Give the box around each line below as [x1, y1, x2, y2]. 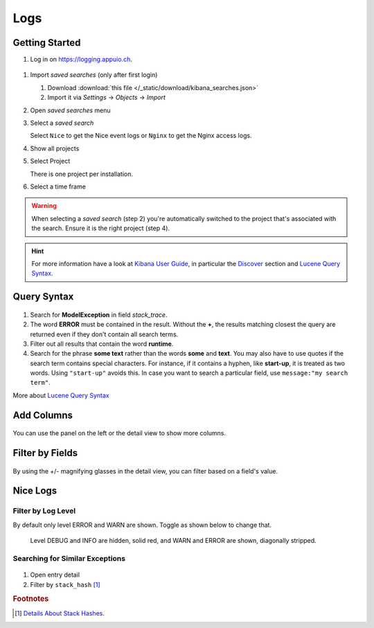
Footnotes [12, 594, 49, 604]
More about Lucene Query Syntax [12, 391, 110, 399]
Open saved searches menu [30, 106, 111, 114]
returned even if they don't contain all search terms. [30, 330, 179, 338]
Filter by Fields [12, 447, 78, 459]
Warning [31, 202, 57, 210]
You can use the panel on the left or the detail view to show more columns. [12, 429, 226, 437]
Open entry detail [30, 570, 80, 579]
